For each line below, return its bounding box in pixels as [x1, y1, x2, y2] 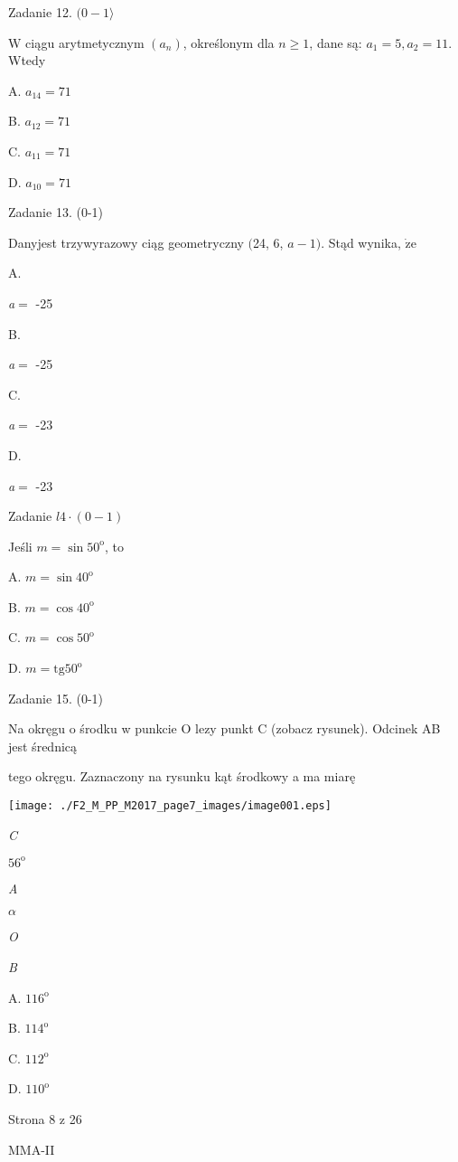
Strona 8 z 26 [8, 1109, 82, 1128]
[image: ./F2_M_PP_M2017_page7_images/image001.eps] [8, 799, 332, 813]
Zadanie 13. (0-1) [8, 203, 103, 222]
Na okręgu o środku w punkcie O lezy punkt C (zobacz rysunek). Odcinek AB [8, 719, 441, 738]
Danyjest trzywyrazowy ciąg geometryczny [8, 232, 244, 251]
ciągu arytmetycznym [25, 33, 145, 52]
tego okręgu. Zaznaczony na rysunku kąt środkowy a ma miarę [8, 767, 356, 786]
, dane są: [309, 33, 362, 52]
